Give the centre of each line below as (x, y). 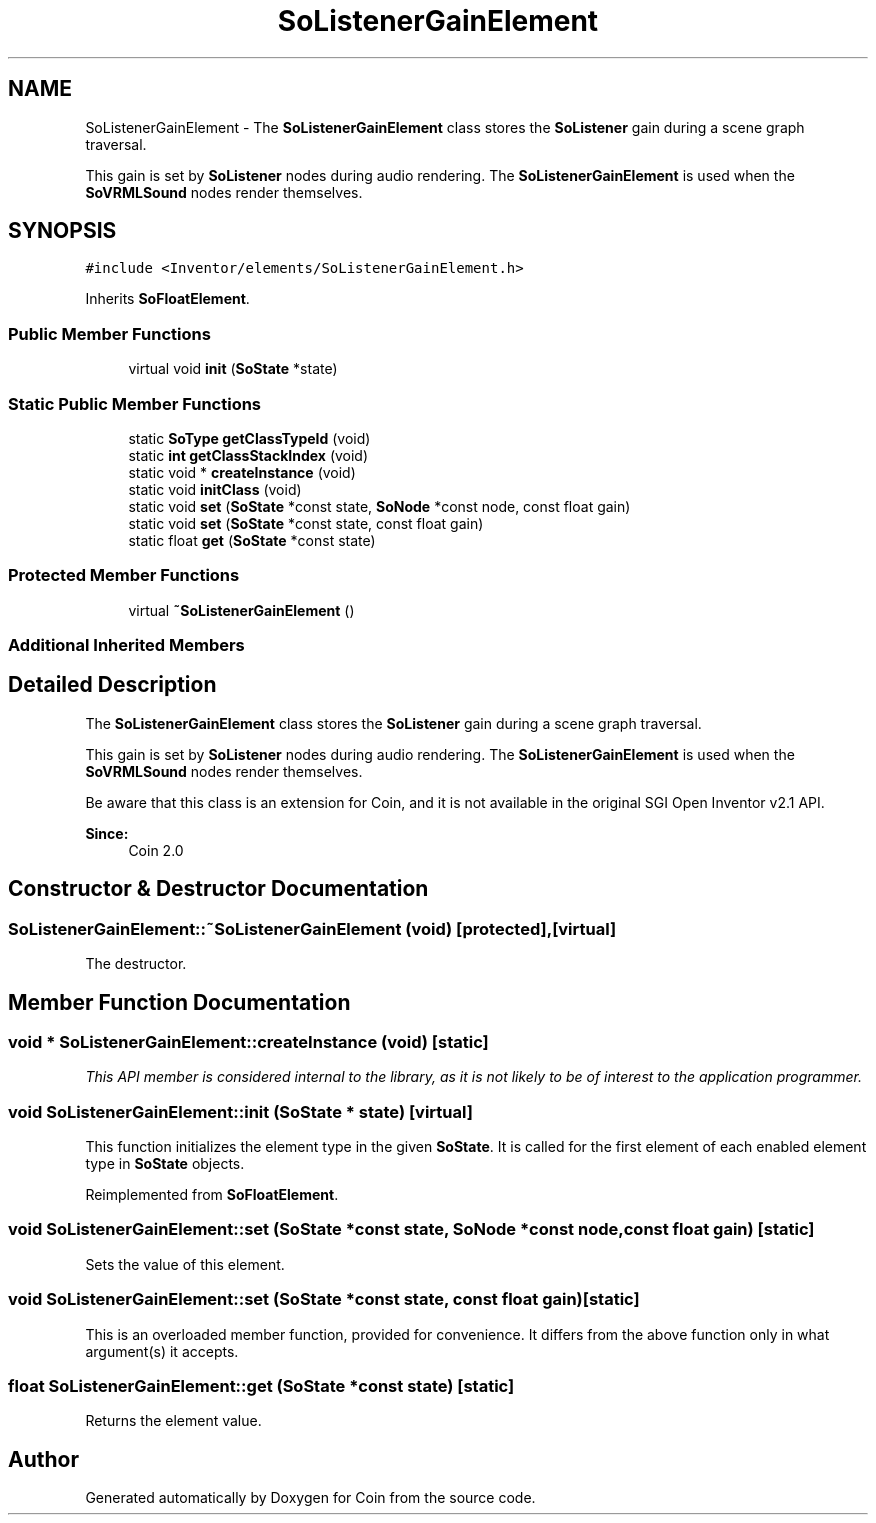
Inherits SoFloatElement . (167, 299)
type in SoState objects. (165, 1164)
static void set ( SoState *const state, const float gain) (306, 523)
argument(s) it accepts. (162, 1351)
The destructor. (136, 964)
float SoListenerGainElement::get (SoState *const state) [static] (261, 1385)
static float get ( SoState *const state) (252, 540)
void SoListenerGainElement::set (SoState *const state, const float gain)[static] (324, 1299)
